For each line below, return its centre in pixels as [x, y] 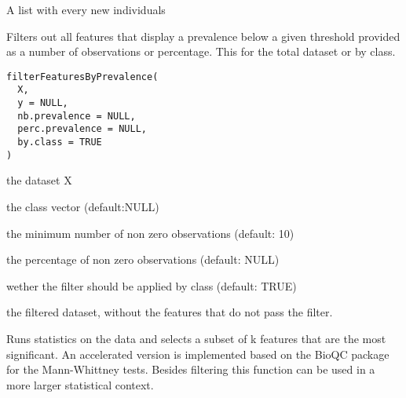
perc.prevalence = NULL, [82, 129]
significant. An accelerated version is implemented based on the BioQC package [198, 354]
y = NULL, [43, 103]
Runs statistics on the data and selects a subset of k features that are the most [196, 338]
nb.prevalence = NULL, [77, 116]
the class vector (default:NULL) [83, 206]
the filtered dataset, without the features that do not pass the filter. [170, 312]
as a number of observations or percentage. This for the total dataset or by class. [201, 51]
